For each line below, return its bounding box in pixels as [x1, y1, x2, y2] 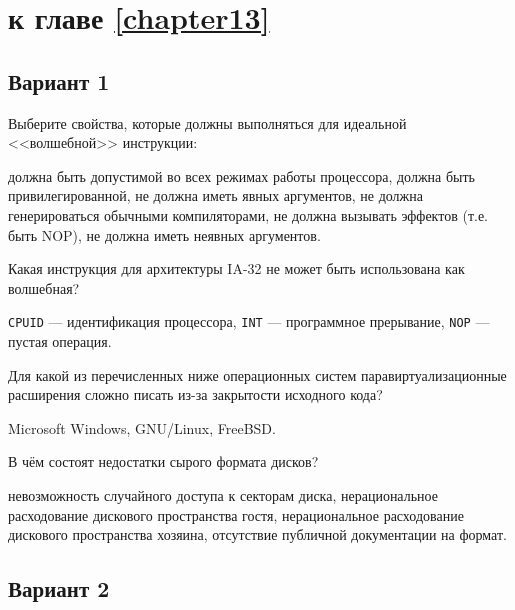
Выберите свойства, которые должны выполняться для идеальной [8, 112, 407, 133]
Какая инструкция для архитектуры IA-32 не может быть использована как [8, 258, 465, 279]
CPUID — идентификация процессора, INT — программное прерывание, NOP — [8, 311, 490, 332]
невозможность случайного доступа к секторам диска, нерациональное [8, 484, 438, 505]
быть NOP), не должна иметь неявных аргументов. [8, 224, 321, 245]
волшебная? [8, 277, 80, 298]
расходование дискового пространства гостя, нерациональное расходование [8, 504, 464, 525]
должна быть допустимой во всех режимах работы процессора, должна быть [8, 165, 475, 186]
